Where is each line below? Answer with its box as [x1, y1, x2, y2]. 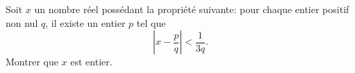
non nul [6, 15, 38, 30]
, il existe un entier [45, 15, 126, 30]
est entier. [70, 54, 113, 69]
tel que [136, 15, 166, 30]
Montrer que [6, 54, 58, 69]
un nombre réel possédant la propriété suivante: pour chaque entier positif [34, 2, 349, 16]
